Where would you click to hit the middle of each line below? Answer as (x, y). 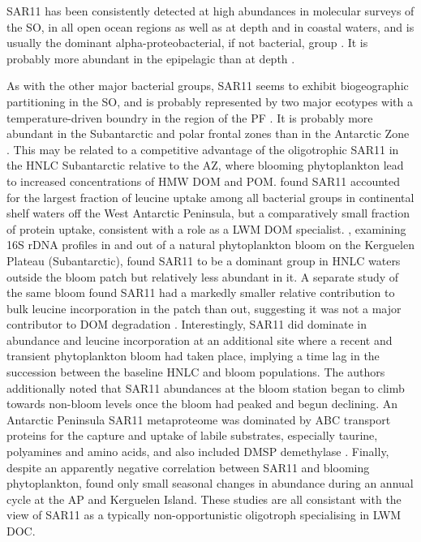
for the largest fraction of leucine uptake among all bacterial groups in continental (210, 197)
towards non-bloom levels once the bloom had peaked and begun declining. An (202, 404)
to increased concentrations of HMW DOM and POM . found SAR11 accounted (204, 181)
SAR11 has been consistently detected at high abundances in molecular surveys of (210, 11)
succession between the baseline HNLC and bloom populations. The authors (196, 372)
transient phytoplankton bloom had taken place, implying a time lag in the (193, 356)
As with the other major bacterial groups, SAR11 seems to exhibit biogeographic (208, 86)
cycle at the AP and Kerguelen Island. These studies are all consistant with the (204, 499)
